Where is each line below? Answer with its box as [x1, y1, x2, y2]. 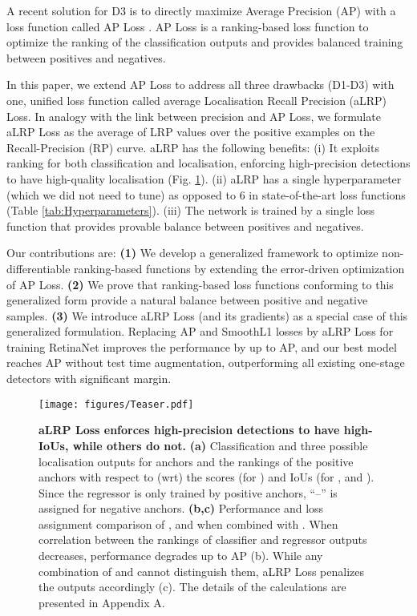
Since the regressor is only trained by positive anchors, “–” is [38, 484, 338, 501]
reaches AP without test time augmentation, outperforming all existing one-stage [6, 354, 405, 371]
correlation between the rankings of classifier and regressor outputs [38, 531, 367, 548]
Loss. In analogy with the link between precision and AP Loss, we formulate [6, 107, 381, 124]
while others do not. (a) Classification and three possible [72, 437, 368, 453]
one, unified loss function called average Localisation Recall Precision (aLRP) [6, 91, 387, 108]
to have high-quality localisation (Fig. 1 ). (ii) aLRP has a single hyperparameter [6, 170, 402, 187]
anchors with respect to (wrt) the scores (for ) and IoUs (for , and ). [38, 469, 374, 485]
